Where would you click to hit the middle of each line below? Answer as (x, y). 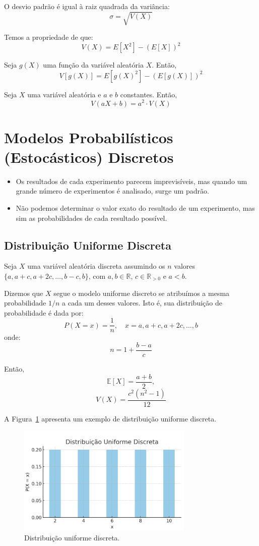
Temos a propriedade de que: (49, 37)
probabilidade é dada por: (44, 312)
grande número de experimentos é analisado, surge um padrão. (112, 191)
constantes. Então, (149, 94)
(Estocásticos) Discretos (89, 157)
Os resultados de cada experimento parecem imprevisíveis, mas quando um (132, 181)
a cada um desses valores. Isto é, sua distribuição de (142, 303)
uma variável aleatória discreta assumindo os (96, 266)
